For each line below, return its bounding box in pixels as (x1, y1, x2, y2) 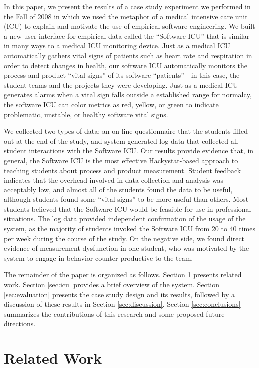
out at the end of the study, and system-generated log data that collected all (4, 135, 238, 146)
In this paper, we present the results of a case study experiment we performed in (4, 1, 251, 11)
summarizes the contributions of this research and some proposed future (4, 308, 225, 319)
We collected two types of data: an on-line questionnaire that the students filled (4, 126, 248, 136)
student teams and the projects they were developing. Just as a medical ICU (4, 79, 238, 90)
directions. (4, 318, 36, 329)
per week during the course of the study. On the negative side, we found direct (4, 233, 245, 243)
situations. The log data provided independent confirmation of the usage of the (4, 213, 246, 224)
